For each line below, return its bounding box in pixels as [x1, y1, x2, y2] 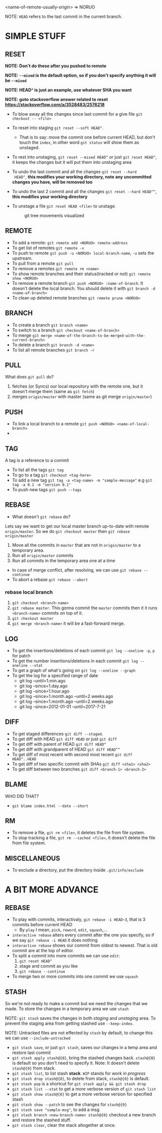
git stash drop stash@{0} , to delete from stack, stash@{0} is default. [12, 1075, 150, 1082]
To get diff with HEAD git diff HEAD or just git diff [12, 736, 117, 742]
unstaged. [19, 145, 40, 150]
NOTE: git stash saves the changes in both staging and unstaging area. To [5, 1015, 156, 1021]
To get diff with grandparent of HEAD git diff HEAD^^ [12, 746, 120, 752]
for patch [12, 653, 31, 658]
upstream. [12, 255, 33, 261]
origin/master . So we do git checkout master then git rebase [5, 528, 130, 534]
